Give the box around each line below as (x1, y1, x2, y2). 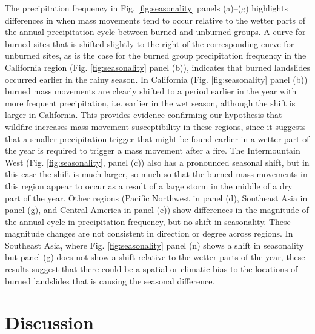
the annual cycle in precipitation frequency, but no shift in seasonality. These (5, 215, 291, 228)
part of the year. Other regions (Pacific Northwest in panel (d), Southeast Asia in (5, 191, 308, 204)
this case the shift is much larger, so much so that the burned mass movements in (5, 168, 308, 180)
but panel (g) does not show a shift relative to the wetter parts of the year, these (5, 250, 305, 263)
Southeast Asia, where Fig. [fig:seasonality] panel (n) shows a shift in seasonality (5, 238, 304, 251)
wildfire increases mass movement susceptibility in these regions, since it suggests (5, 120, 306, 133)
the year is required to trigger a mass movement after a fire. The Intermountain (5, 144, 300, 157)
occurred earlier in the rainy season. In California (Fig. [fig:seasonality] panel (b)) (5, 73, 308, 85)
